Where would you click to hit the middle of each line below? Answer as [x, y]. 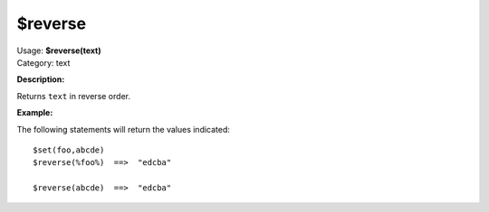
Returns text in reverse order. [74, 96]
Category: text [43, 62]
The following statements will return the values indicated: [124, 129]
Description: [41, 79]
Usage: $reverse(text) [59, 51]
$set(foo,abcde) [69, 150]
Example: [35, 113]
